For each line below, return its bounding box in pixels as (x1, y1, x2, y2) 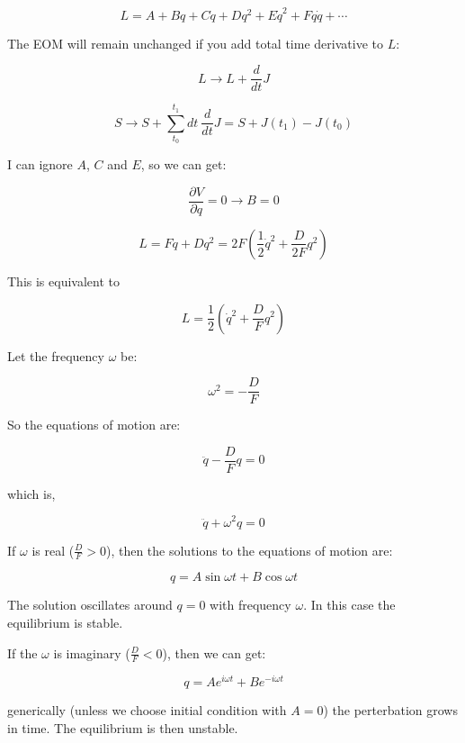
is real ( (31, 540, 75, 559)
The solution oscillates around (7, 595, 173, 614)
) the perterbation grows (323, 701, 458, 720)
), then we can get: (162, 643, 266, 662)
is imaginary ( (53, 643, 130, 662)
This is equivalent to (7, 271, 120, 290)
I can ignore (7, 155, 73, 174)
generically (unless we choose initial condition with (7, 701, 287, 720)
